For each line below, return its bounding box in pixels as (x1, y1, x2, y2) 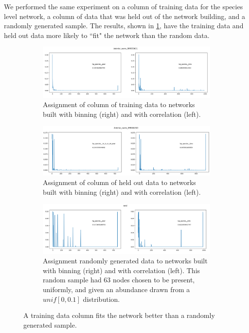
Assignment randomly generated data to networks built (43, 256, 208, 266)
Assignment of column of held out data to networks (43, 177, 196, 187)
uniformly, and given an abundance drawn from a (43, 284, 190, 295)
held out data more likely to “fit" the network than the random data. (4, 30, 210, 40)
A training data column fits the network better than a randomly (23, 310, 215, 320)
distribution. (83, 294, 120, 304)
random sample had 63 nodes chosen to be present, (43, 275, 195, 285)
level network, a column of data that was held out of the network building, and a (4, 11, 246, 21)
